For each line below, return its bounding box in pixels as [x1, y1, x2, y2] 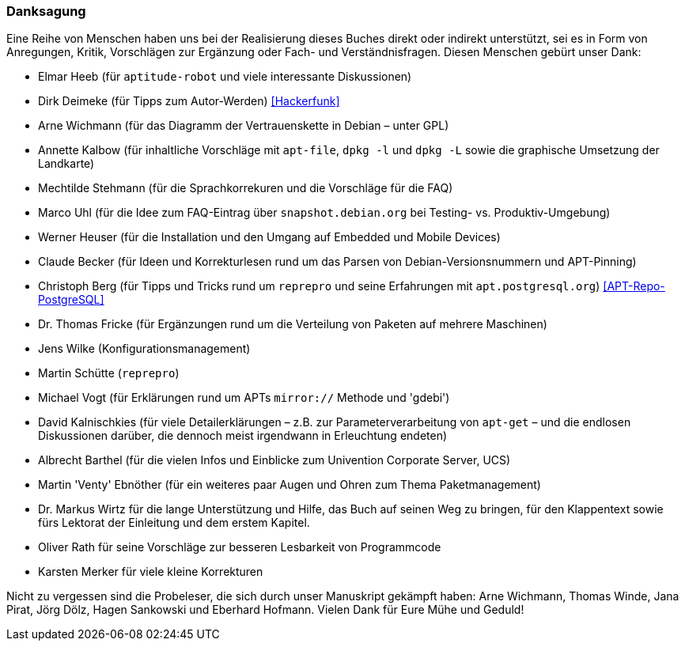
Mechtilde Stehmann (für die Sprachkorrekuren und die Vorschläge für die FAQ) [38, 181, 453, 195]
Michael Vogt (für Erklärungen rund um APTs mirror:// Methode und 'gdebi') [38, 391, 450, 405]
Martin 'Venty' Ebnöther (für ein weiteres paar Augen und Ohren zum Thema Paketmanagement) [38, 478, 541, 492]
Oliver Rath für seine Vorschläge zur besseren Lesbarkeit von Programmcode [38, 540, 441, 554]
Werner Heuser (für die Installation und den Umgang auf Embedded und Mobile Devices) [38, 230, 501, 244]
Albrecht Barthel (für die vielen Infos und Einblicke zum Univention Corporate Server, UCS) [38, 453, 511, 467]
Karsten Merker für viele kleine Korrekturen [38, 565, 263, 579]
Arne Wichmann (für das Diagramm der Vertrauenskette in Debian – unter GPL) [38, 119, 449, 133]
